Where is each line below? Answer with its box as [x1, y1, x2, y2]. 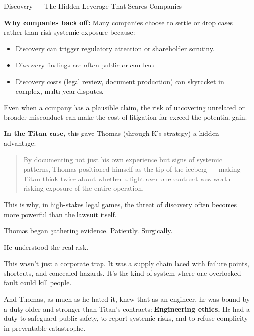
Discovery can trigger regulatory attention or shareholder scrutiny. [15, 43, 215, 53]
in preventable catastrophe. [4, 322, 86, 333]
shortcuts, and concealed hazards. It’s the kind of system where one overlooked [4, 268, 241, 278]
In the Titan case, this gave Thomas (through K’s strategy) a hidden [4, 128, 219, 138]
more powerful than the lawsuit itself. [4, 209, 117, 219]
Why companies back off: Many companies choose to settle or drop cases [4, 17, 233, 27]
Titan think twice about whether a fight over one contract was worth [23, 173, 231, 183]
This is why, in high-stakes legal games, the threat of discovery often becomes [4, 199, 237, 209]
